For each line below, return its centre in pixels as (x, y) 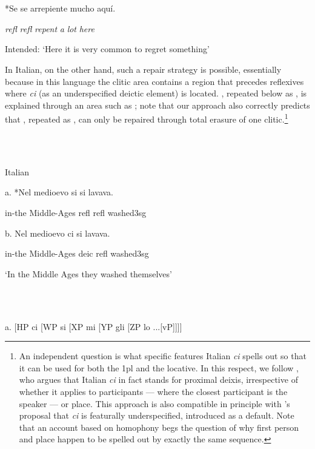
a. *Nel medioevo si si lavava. (59, 192)
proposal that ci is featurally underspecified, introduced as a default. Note (157, 415)
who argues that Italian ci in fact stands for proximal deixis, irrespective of (158, 380)
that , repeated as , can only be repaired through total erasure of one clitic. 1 (147, 118)
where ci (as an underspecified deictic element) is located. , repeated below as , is (156, 93)
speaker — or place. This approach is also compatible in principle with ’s (154, 403)
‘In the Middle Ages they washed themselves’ (88, 273)
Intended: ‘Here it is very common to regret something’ (107, 49)
